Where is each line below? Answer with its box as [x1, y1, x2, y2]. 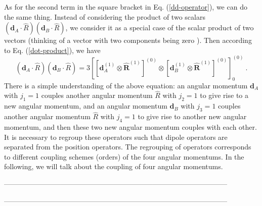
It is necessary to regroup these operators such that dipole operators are [4, 131, 228, 142]
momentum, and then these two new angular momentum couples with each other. [4, 122, 257, 132]
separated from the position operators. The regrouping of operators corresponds [4, 141, 251, 152]
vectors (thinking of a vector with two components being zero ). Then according [4, 35, 252, 45]
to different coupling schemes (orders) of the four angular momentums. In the [4, 151, 244, 162]
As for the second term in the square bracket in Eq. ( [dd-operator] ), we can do [4, 2, 247, 12]
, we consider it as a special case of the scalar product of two [65, 22, 254, 33]
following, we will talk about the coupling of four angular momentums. [4, 161, 223, 172]
